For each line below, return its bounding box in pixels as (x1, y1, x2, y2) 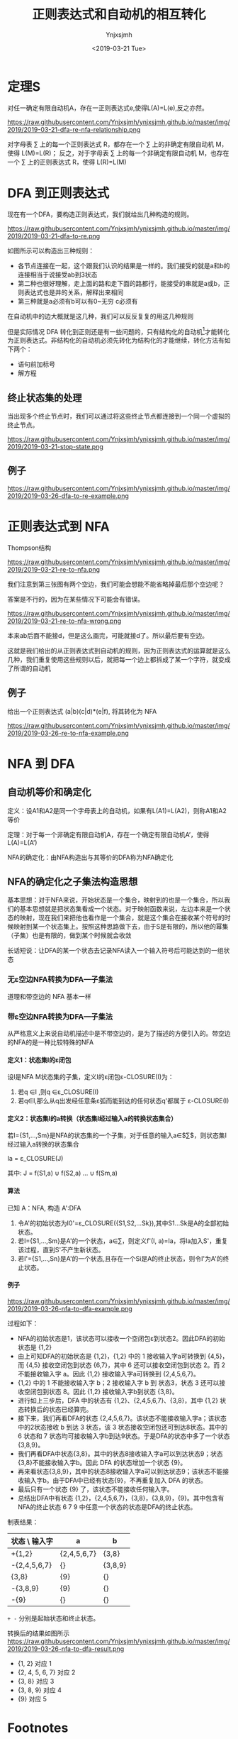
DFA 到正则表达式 (7, 185, 110, 201)
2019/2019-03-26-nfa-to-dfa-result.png (7, 1644, 125, 1653)
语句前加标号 (17, 360, 55, 369)
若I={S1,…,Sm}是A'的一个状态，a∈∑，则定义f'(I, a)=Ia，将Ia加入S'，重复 (17, 1236, 228, 1245)
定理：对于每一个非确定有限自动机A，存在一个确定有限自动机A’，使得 (7, 830, 210, 839)
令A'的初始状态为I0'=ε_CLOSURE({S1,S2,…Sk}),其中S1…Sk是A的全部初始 (17, 1218, 229, 1227)
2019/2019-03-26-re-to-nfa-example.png (7, 729, 129, 737)
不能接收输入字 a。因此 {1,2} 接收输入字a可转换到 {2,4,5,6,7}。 (17, 1369, 200, 1378)
